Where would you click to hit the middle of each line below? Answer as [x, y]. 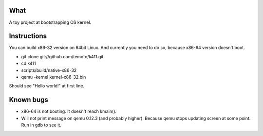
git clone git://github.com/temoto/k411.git [62, 56]
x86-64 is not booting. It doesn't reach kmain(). [69, 111]
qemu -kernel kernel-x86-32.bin [54, 77]
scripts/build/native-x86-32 [49, 70]
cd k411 [28, 64]
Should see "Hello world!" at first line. [47, 86]
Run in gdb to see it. [41, 125]
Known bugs [29, 100]
